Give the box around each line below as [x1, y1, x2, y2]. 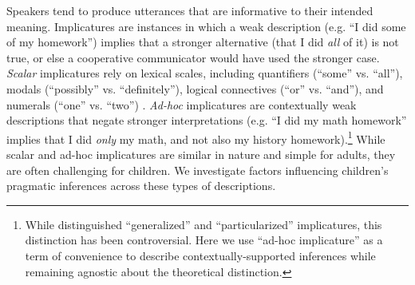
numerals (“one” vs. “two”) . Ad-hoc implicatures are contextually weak [6, 96, 357, 113]
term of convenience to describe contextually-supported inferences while [25, 247, 376, 263]
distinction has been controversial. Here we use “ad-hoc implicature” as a [25, 232, 383, 248]
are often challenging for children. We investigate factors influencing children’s [6, 161, 389, 178]
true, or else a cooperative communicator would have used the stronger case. [6, 49, 380, 65]
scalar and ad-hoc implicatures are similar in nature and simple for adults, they [6, 146, 396, 162]
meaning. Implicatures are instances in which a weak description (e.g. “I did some [6, 18, 406, 34]
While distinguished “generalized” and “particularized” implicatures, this [25, 216, 382, 232]
